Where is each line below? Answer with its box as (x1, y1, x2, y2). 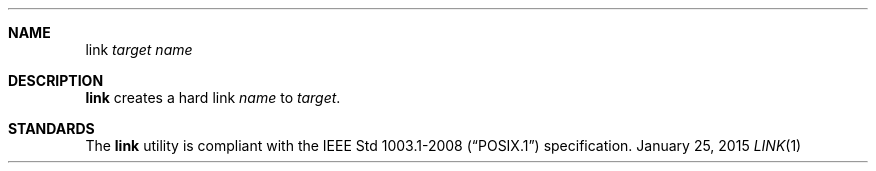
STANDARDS (8, 120, 95, 137)
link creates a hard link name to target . (85, 89, 341, 106)
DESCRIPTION (8, 72, 104, 89)
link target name (85, 41, 193, 58)
